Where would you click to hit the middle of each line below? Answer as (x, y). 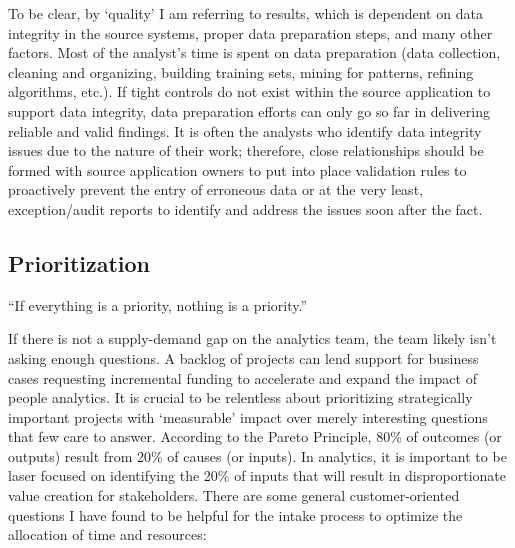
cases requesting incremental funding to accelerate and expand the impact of (242, 377)
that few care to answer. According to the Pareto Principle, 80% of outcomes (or (255, 436)
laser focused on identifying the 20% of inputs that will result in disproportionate (257, 475)
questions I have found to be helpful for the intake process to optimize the (235, 514)
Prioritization (79, 262)
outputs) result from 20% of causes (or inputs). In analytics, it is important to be (257, 455)
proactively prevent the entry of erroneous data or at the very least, (215, 189)
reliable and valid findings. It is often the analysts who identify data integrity (245, 130)
